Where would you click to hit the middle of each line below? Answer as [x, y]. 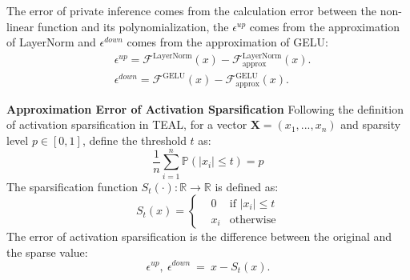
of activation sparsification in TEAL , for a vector [127, 124]
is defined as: [247, 186]
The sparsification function [72, 186]
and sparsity [371, 124]
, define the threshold [134, 140]
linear [20, 26]
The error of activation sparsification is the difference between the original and [199, 236]
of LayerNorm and [51, 42]
